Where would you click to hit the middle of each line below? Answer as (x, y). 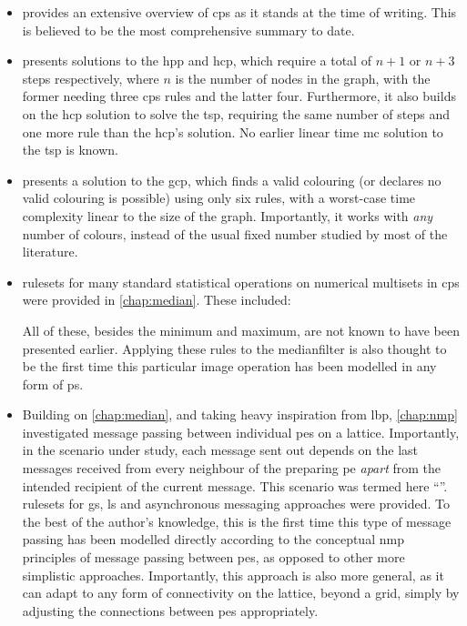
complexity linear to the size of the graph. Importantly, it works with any (228, 215)
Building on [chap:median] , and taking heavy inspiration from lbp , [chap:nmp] (240, 414)
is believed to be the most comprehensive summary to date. (188, 30)
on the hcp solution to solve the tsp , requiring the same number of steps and (236, 113)
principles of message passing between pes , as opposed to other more (213, 557)
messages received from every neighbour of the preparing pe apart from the (232, 468)
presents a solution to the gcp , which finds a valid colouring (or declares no (232, 180)
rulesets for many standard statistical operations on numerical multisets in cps (241, 282)
